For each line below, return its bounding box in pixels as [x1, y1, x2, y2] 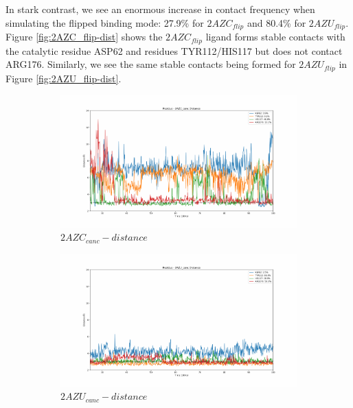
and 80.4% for [247, 15, 306, 29]
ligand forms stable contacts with [205, 29, 345, 44]
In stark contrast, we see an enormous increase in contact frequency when [5, 2, 315, 16]
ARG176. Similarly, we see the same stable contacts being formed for [5, 57, 296, 71]
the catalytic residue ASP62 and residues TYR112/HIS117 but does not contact [5, 43, 343, 58]
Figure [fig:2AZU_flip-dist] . [5, 71, 122, 85]
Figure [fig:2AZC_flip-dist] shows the [5, 29, 163, 44]
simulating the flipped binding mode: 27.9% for [5, 15, 204, 29]
